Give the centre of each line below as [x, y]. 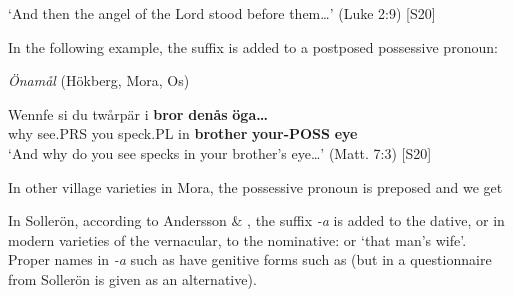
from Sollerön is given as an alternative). [132, 278]
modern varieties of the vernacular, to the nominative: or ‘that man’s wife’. [237, 239]
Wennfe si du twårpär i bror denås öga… [138, 113]
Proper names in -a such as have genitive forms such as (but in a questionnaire [250, 259]
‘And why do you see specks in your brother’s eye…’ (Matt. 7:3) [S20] [220, 152]
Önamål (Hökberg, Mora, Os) [99, 80]
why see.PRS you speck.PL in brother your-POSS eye [183, 133]
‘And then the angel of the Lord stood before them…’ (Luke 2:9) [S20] [222, 13]
